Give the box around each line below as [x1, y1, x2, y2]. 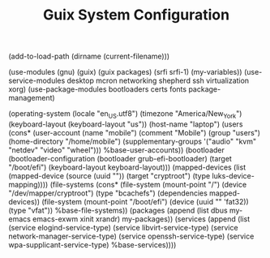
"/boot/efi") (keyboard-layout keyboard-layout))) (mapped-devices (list [8, 162, 246, 172]
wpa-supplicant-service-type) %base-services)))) [8, 239, 177, 249]
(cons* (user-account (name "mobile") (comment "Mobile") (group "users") [8, 127, 261, 137]
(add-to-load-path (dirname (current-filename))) [8, 51, 170, 62]
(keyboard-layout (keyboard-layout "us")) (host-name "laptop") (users [8, 119, 243, 129]
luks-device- [212, 170, 255, 180]
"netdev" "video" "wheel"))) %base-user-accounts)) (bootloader [8, 144, 225, 155]
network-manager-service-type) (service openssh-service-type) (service [8, 231, 255, 241]
